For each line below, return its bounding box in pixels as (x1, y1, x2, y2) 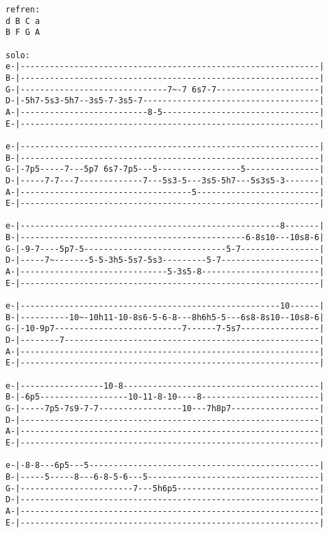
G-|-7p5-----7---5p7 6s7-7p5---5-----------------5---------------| (5, 164, 325, 174)
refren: (5, 5, 40, 14)
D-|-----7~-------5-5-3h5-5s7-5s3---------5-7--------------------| (5, 255, 325, 265)
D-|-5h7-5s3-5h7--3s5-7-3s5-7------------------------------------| (5, 96, 325, 106)
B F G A (5, 27, 40, 38)
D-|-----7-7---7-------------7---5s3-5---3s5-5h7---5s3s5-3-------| (5, 175, 325, 185)
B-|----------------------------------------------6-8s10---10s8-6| (5, 233, 325, 243)
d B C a (5, 16, 40, 26)
